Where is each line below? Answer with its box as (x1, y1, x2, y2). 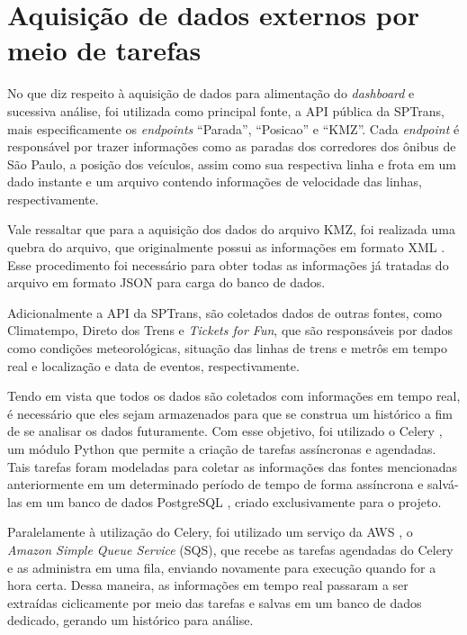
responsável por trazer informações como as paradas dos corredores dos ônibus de (7, 137, 456, 156)
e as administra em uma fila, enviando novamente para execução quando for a (7, 558, 436, 576)
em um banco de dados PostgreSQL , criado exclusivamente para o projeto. (26, 492, 442, 511)
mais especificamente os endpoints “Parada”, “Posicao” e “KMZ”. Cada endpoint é (7, 119, 460, 138)
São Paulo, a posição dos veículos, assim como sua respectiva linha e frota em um (7, 154, 456, 173)
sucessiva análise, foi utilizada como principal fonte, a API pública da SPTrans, (7, 101, 445, 120)
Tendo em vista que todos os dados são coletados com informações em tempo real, (7, 386, 461, 405)
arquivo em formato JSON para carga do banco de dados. (7, 273, 326, 292)
